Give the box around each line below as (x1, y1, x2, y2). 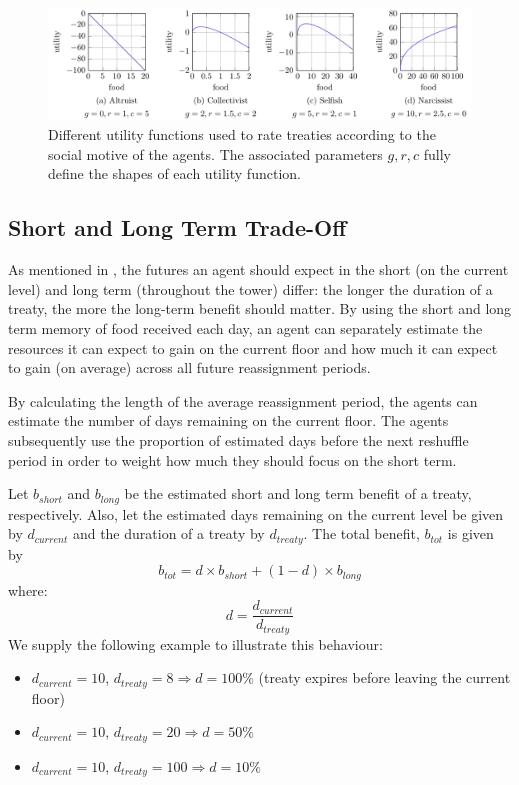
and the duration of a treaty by (72, 523, 265, 544)
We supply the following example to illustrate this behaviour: (8, 633, 383, 654)
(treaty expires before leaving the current (258, 667, 511, 688)
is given (447, 523, 494, 544)
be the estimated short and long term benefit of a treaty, (124, 483, 472, 504)
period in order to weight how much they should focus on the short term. (8, 449, 457, 470)
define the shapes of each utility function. (48, 163, 301, 184)
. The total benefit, (303, 523, 420, 544)
